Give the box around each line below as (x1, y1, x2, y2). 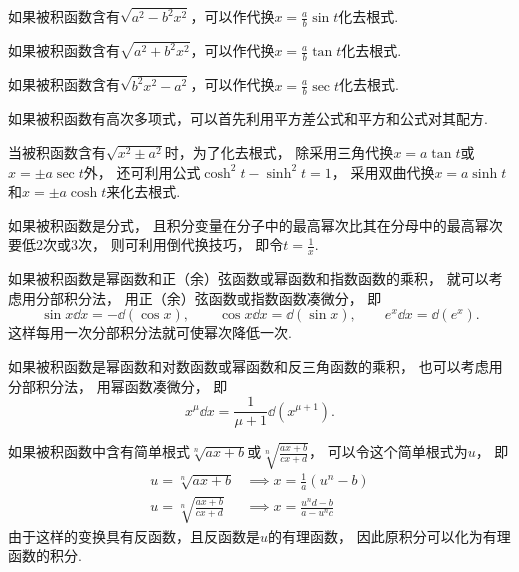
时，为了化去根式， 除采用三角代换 (164, 141, 394, 162)
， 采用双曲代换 (331, 161, 435, 182)
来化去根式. (106, 181, 181, 202)
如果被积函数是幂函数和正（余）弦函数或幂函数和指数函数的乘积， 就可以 (8, 268, 489, 289)
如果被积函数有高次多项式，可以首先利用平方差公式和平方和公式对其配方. (8, 108, 488, 129)
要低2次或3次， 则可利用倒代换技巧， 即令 (8, 234, 284, 255)
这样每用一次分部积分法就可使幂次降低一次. (8, 322, 292, 343)
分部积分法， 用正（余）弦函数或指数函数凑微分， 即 (35, 287, 382, 308)
